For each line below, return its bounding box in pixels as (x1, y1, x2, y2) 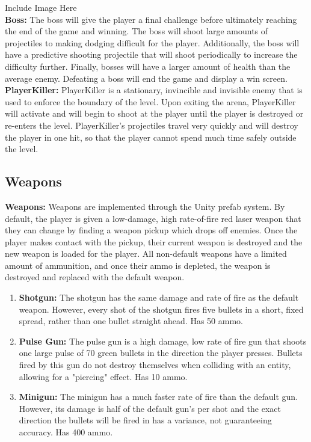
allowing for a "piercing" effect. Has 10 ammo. (19, 370, 188, 382)
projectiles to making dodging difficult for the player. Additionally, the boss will (5, 36, 300, 49)
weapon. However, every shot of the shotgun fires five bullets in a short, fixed (19, 302, 304, 315)
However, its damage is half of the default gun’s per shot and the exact (19, 402, 281, 414)
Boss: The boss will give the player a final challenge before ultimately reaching (5, 13, 297, 25)
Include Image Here (5, 1, 77, 13)
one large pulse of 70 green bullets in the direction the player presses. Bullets (19, 346, 303, 359)
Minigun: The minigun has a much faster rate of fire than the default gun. (19, 390, 298, 403)
